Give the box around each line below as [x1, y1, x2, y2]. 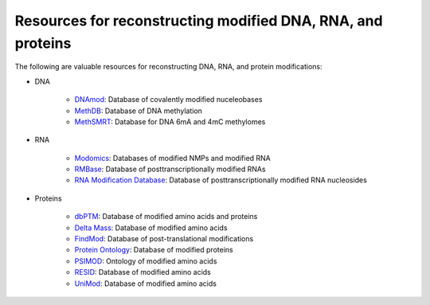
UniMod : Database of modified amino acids [74, 279, 217, 288]
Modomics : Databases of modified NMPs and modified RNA [74, 153, 271, 162]
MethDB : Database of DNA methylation [74, 106, 203, 115]
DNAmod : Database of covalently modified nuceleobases [74, 95, 263, 104]
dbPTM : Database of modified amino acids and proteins [74, 212, 258, 221]
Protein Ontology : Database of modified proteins [74, 245, 234, 255]
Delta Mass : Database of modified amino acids [74, 223, 228, 233]
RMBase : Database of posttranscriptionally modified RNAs [74, 164, 266, 174]
